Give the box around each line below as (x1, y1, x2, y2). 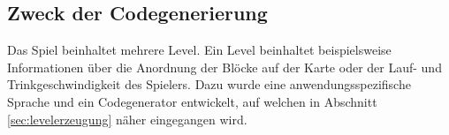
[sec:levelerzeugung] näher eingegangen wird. (7, 109, 247, 128)
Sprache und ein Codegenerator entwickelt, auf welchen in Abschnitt (7, 92, 377, 110)
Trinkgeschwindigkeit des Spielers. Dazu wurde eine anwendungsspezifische (7, 75, 411, 94)
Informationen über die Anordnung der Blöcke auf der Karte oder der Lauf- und (7, 57, 442, 76)
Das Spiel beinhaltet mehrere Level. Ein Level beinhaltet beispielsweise (7, 41, 392, 59)
